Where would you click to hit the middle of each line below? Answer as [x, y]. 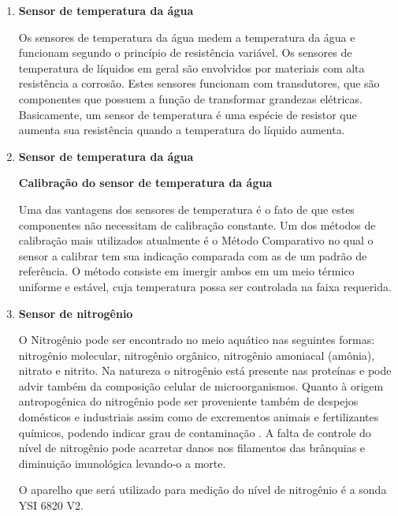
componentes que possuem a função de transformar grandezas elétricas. [190, 98]
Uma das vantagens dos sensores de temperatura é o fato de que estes [186, 209]
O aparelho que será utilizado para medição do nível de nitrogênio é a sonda [203, 490]
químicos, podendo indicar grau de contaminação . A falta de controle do [195, 432]
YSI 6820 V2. [51, 505]
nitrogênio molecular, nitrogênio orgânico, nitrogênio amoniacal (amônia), [197, 355]
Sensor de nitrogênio [76, 313]
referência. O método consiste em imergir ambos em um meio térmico [186, 271]
